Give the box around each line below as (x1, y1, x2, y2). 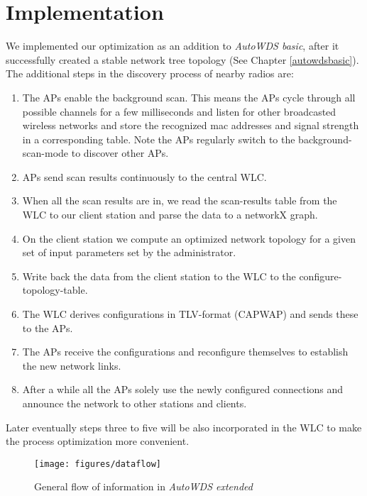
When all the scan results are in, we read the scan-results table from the (22, 193, 337, 208)
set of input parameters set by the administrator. (22, 245, 236, 260)
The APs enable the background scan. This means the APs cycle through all (22, 89, 356, 104)
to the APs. (22, 320, 73, 335)
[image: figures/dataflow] (34, 458, 161, 469)
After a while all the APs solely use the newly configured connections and (22, 382, 344, 397)
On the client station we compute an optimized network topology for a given (22, 231, 356, 246)
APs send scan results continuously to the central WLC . (22, 169, 267, 184)
